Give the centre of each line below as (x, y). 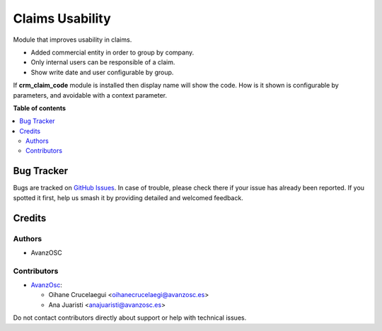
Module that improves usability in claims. (73, 40)
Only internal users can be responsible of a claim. (103, 62)
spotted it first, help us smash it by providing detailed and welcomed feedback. (128, 197)
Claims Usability (62, 18)
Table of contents (40, 108)
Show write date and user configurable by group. (102, 72)
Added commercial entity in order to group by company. (112, 52)
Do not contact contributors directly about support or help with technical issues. (130, 318)
